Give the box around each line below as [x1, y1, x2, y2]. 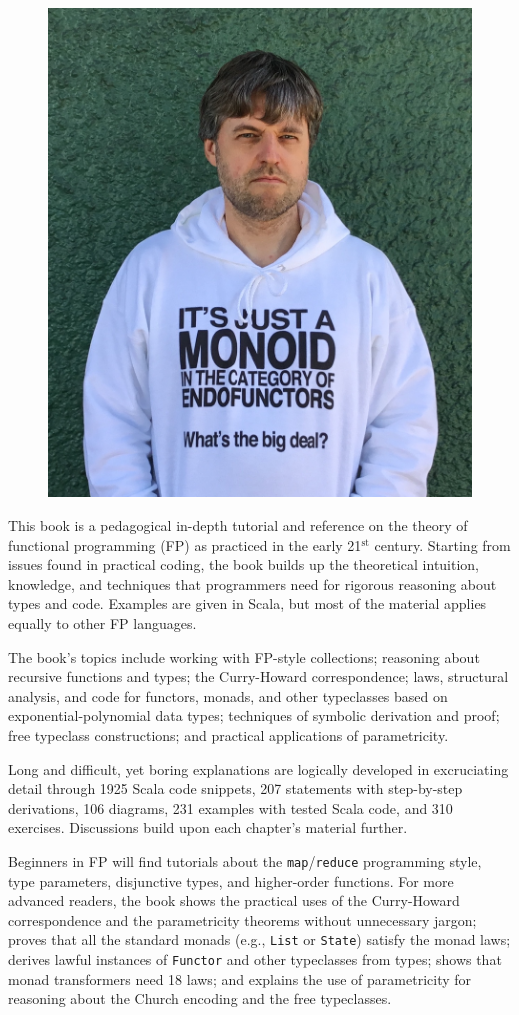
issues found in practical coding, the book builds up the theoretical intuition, [8, 554, 480, 575]
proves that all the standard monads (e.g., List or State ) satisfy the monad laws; [8, 929, 511, 950]
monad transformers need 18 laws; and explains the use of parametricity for [8, 968, 472, 989]
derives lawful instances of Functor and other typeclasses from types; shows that [8, 949, 502, 970]
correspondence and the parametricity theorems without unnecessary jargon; [8, 909, 477, 930]
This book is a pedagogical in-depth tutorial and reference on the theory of [8, 515, 468, 536]
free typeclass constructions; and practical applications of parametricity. [8, 725, 449, 746]
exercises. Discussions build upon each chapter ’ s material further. [8, 817, 408, 838]
